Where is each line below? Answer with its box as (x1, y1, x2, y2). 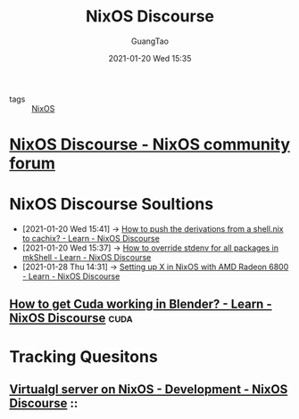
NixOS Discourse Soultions (9, 194, 214, 215)
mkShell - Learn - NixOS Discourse (21, 252, 152, 263)
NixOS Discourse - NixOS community (9, 135, 291, 155)
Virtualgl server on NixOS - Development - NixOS (9, 382, 288, 398)
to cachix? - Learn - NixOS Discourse (21, 234, 161, 244)
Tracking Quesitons (9, 346, 158, 366)
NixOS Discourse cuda (9, 310, 134, 326)
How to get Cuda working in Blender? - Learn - (9, 297, 272, 312)
